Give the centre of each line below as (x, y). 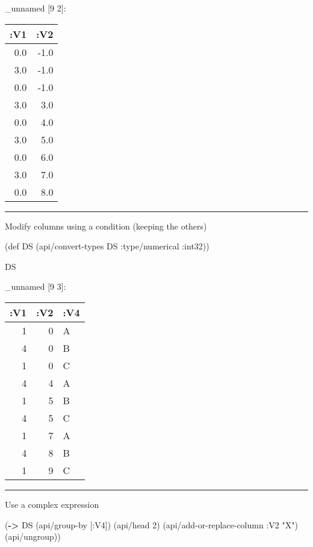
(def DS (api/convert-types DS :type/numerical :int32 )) (107, 246)
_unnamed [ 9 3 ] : (36, 286)
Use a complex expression (52, 504)
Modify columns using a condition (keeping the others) (106, 226)
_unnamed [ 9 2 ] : (36, 8)
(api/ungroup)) (33, 536)
